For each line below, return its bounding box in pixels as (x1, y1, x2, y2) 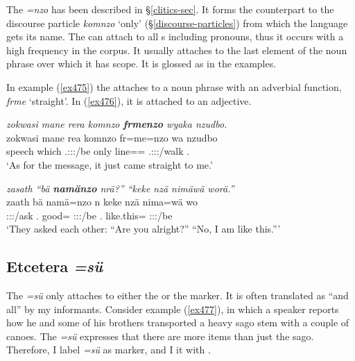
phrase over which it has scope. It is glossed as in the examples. (6, 56, 277, 71)
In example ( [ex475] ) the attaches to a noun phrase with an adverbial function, (6, 79, 342, 94)
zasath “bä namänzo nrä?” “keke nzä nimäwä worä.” (6, 180, 234, 195)
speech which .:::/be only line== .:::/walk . (6, 144, 190, 158)
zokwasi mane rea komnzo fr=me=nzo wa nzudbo (6, 130, 218, 144)
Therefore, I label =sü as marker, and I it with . (6, 342, 211, 357)
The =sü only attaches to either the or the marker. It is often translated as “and (6, 288, 349, 303)
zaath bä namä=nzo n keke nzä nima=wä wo (6, 194, 198, 209)
